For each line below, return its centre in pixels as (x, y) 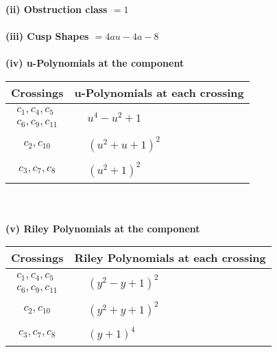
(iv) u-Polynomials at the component (95, 63)
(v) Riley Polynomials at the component (103, 228)
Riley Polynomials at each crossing (170, 258)
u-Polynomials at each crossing (159, 92)
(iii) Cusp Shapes (47, 36)
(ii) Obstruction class (57, 9)
